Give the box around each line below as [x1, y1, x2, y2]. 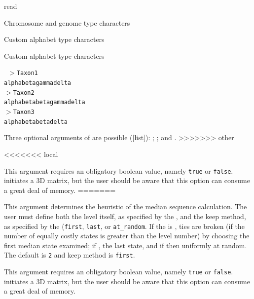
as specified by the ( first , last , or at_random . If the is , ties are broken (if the [4, 221, 245, 231]
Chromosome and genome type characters [4, 17, 130, 28]
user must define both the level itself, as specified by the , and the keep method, [4, 211, 246, 221]
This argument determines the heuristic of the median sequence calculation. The [4, 201, 247, 212]
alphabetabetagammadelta [4, 99, 85, 106]
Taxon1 [16, 70, 38, 77]
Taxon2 [13, 89, 35, 96]
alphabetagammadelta [4, 79, 72, 87]
